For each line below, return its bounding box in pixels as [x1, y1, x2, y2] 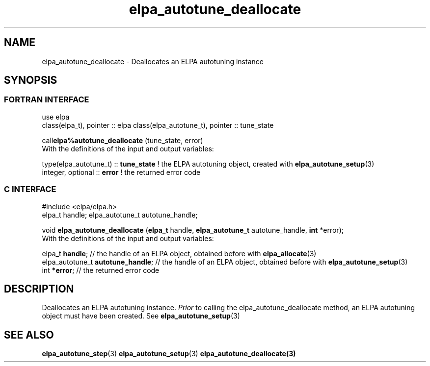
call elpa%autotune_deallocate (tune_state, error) [42, 136, 203, 145]
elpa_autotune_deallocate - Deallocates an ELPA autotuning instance [42, 57, 264, 66]
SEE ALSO [4, 328, 54, 341]
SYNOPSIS [4, 74, 57, 87]
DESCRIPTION [4, 282, 74, 295]
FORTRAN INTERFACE [4, 95, 89, 105]
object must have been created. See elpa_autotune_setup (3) [42, 312, 240, 320]
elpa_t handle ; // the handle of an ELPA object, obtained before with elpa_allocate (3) [42, 249, 317, 258]
